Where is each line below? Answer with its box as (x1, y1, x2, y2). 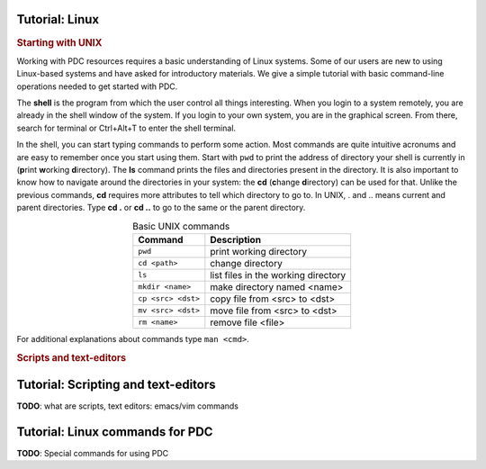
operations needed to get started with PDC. (16, 81, 178, 92)
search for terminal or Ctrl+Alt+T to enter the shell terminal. (16, 122, 237, 133)
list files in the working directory (210, 268, 346, 281)
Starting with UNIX (16, 36, 103, 49)
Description (210, 233, 261, 246)
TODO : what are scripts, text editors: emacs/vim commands (16, 401, 238, 411)
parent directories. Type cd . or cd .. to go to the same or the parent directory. (16, 203, 306, 213)
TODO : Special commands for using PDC (16, 447, 169, 458)
